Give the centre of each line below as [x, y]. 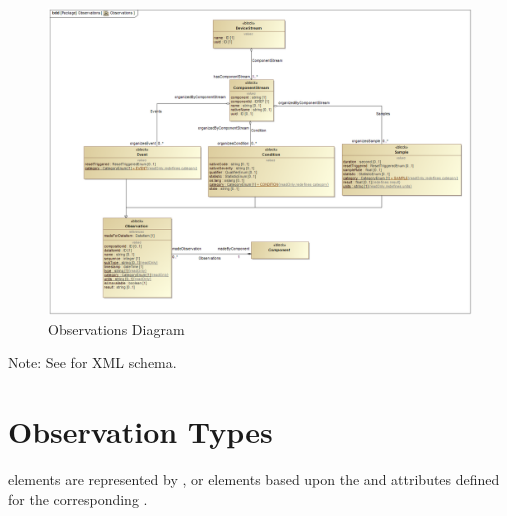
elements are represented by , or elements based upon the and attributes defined [254, 479]
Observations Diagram [116, 328]
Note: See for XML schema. [92, 362]
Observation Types [140, 431]
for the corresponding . [78, 498]
